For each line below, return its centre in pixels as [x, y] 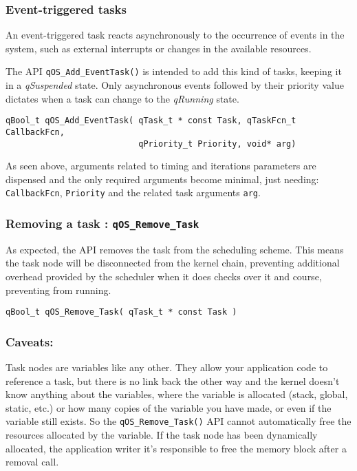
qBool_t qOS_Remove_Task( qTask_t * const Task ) [121, 312]
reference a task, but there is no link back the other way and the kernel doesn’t [173, 380]
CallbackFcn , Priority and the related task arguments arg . [133, 192]
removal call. [32, 462]
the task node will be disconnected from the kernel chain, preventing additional [173, 263]
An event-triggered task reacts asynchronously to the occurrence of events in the [175, 35]
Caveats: [30, 341]
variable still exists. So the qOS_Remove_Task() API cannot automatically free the [178, 421]
